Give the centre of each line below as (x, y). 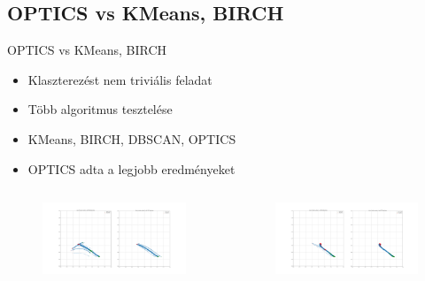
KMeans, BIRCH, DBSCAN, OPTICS (132, 138)
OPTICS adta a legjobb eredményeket (131, 168)
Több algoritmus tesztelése (100, 109)
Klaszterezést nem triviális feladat (120, 79)
